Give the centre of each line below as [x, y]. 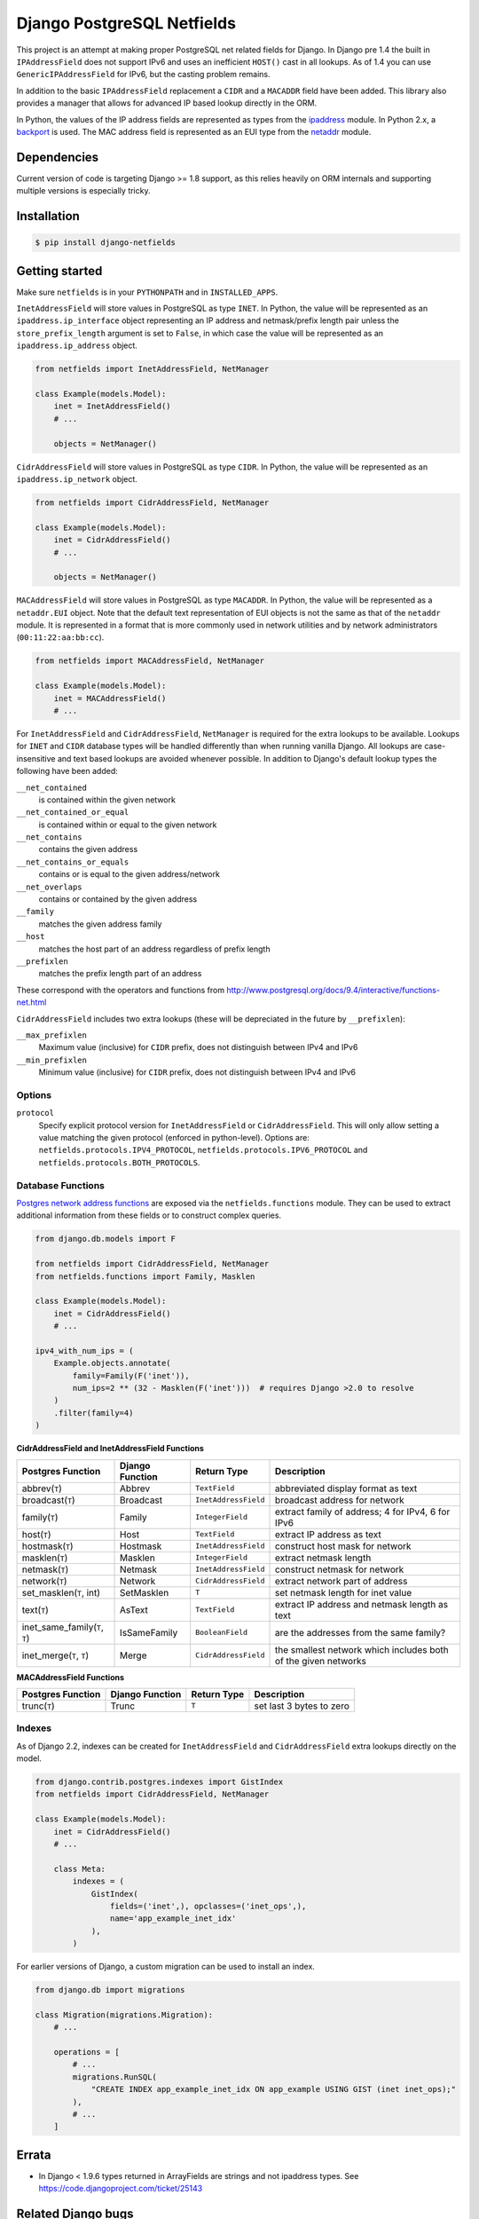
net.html [31, 1002]
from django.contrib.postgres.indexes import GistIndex [159, 1782]
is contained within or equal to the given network [128, 825]
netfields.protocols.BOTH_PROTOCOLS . [119, 1162]
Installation [48, 216]
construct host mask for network [343, 1546]
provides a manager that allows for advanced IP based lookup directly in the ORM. [167, 103]
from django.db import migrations [110, 1990]
